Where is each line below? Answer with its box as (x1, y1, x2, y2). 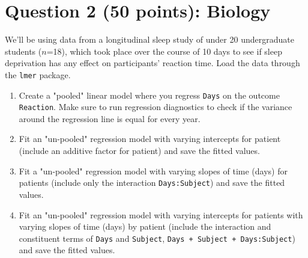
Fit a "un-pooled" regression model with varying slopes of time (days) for (19, 164, 288, 177)
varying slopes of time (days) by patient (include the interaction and (19, 220, 271, 233)
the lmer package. (5, 68, 71, 81)
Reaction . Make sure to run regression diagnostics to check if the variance (19, 100, 292, 113)
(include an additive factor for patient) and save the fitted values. (19, 144, 260, 157)
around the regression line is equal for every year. (19, 112, 201, 124)
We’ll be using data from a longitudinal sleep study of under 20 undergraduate (5, 33, 294, 46)
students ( (5, 45, 42, 57)
